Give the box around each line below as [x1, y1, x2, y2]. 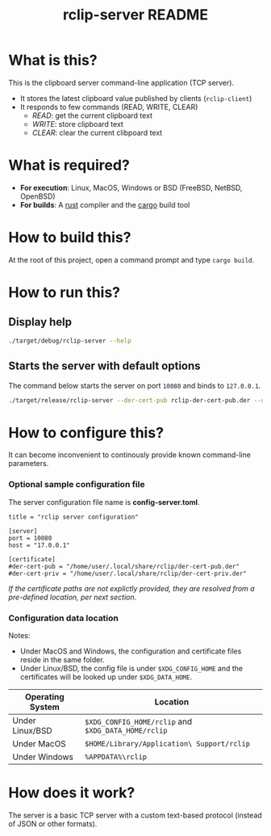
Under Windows [12, 751, 74, 762]
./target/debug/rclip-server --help [8, 337, 131, 345]
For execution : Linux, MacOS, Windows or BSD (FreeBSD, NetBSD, [19, 183, 243, 192]
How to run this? [8, 284, 121, 301]
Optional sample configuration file [8, 479, 145, 490]
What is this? [8, 51, 98, 69]
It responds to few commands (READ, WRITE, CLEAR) [19, 102, 198, 111]
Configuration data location [8, 612, 119, 624]
